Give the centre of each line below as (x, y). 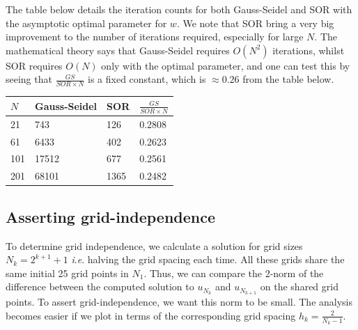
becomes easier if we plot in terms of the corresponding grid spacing (151, 315)
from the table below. (288, 79)
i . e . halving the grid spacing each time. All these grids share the (208, 259)
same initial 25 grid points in (67, 273)
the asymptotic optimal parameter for (86, 23)
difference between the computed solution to (100, 286)
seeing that (29, 79)
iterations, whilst (309, 50)
